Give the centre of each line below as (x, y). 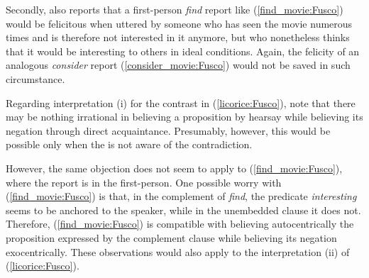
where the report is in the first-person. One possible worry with (144, 182)
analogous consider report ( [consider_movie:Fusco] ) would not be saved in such (178, 65)
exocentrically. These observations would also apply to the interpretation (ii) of (178, 251)
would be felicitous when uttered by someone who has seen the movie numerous (179, 23)
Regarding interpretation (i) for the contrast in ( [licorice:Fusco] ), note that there (181, 102)
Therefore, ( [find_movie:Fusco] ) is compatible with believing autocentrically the (180, 224)
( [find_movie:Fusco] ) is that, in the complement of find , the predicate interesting (181, 196)
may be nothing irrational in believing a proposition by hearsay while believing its (184, 117)
